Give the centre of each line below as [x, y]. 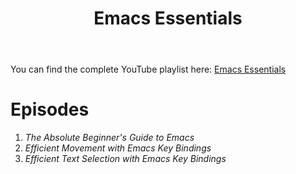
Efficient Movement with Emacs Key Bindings [118, 148]
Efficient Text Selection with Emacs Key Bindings [125, 159]
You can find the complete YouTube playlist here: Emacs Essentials [148, 69]
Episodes [50, 109]
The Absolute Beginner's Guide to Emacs [109, 138]
